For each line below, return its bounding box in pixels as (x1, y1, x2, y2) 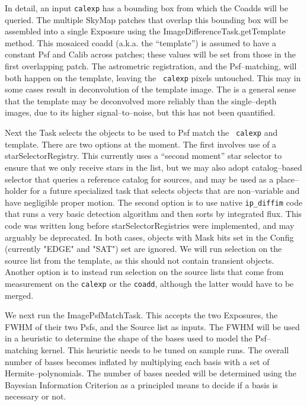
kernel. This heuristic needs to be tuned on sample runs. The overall (41, 343, 289, 356)
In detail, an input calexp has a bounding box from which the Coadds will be (5, 2, 288, 14)
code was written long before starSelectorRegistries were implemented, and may (5, 219, 295, 231)
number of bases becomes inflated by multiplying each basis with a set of (5, 355, 270, 367)
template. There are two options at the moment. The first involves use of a (5, 138, 277, 150)
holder (5, 184, 28, 197)
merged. (5, 289, 34, 301)
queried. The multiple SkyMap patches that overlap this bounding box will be (5, 13, 288, 25)
